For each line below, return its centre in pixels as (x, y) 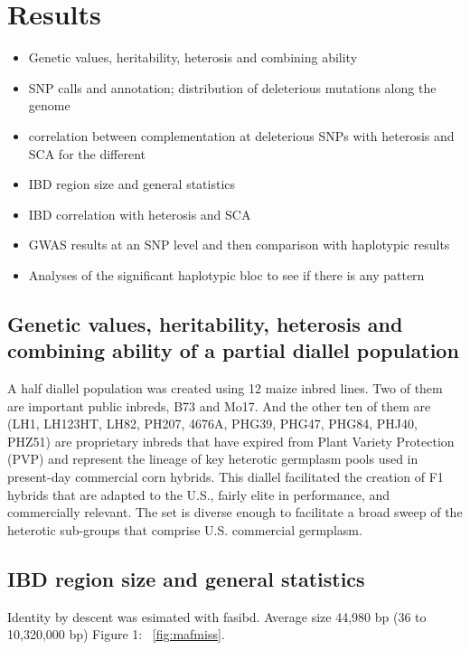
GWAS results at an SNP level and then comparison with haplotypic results (239, 245)
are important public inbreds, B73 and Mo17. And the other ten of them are (219, 405)
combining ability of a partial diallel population (233, 350)
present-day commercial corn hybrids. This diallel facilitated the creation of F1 (226, 477)
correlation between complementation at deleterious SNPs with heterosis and (241, 135)
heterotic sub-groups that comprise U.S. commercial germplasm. (185, 529)
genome (49, 105)
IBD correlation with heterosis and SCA (140, 214)
